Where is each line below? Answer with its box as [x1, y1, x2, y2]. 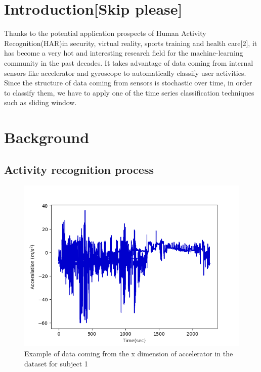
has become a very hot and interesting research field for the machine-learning [4, 48, 243, 58]
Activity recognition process [4, 161, 154, 177]
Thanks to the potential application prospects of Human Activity [4, 28, 206, 38]
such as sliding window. [4, 97, 77, 108]
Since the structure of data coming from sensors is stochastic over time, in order [4, 77, 252, 88]
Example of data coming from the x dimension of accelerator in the [24, 348, 233, 359]
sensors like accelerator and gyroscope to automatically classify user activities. [4, 67, 246, 78]
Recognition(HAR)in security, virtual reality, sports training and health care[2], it [4, 37, 257, 48]
